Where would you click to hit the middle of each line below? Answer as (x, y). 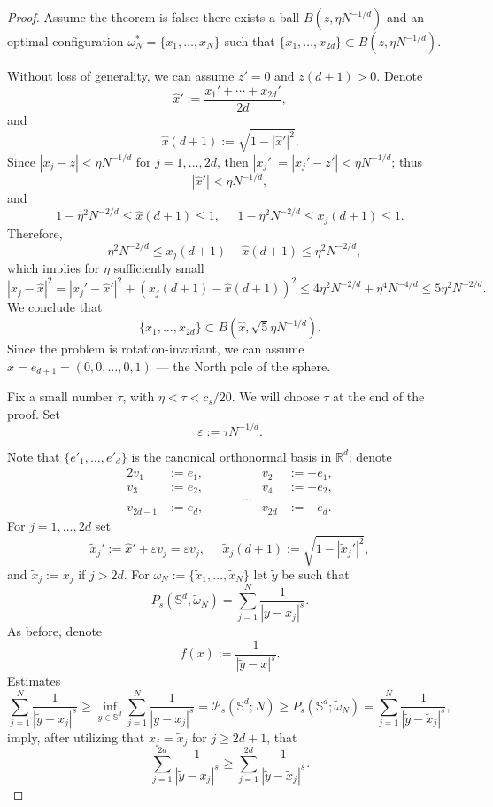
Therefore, (35, 233)
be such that (316, 574)
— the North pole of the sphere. (243, 365)
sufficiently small (159, 268)
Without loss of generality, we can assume (121, 75)
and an (405, 17)
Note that (34, 456)
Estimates (34, 681)
